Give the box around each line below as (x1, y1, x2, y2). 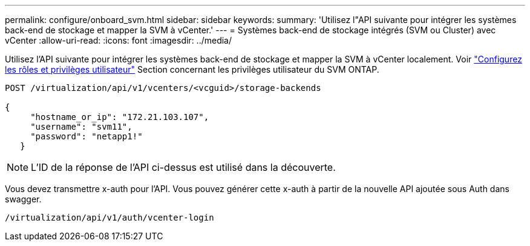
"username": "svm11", (30, 122, 132, 131)
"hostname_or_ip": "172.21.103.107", (30, 112, 209, 122)
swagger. (5, 194, 42, 204)
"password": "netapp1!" (30, 131, 143, 141)
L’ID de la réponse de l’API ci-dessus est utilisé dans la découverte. (31, 161, 336, 173)
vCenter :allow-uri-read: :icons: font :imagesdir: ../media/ (5, 35, 232, 45)
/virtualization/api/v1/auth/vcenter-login (5, 213, 214, 222)
